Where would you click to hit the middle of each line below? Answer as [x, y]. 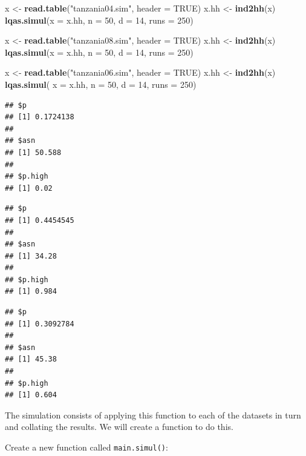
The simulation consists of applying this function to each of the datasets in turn [153, 415]
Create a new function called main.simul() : [86, 447]
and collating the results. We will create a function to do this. [119, 427]
